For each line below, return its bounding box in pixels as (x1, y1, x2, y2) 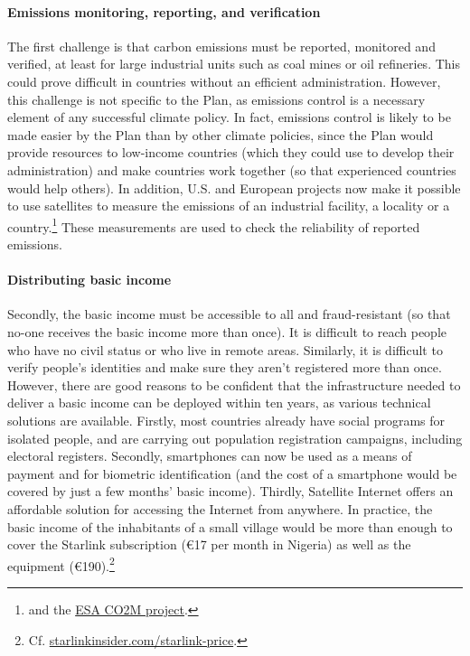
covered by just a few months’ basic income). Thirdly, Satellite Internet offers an (7, 482, 454, 501)
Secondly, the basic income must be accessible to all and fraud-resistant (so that (7, 305, 451, 323)
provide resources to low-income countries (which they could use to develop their (7, 143, 455, 162)
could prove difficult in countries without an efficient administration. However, (7, 71, 441, 90)
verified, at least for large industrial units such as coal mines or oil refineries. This (7, 54, 460, 73)
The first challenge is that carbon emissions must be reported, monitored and (7, 36, 436, 55)
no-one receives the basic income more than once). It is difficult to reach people (7, 322, 446, 341)
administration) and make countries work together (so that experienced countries (7, 160, 456, 179)
